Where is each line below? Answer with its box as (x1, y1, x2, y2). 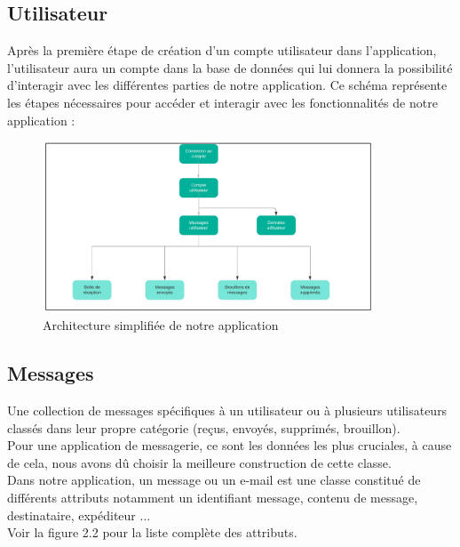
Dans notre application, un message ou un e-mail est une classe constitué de (7, 471, 421, 489)
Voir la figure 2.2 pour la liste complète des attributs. (7, 523, 297, 542)
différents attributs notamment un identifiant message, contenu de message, (7, 487, 418, 506)
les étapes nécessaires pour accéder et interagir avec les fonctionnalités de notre (7, 93, 438, 111)
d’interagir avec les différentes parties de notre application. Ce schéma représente (7, 76, 448, 94)
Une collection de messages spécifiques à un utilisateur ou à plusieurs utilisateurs (7, 400, 448, 419)
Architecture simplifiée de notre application (43, 316, 279, 334)
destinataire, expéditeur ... (7, 505, 151, 524)
